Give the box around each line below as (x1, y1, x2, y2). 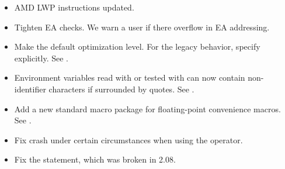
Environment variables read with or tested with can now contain (14, 71, 245, 84)
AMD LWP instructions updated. (14, 1, 134, 13)
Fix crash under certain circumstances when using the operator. (14, 133, 243, 146)
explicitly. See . (14, 51, 68, 64)
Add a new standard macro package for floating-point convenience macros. (14, 102, 281, 115)
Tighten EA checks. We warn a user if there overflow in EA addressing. (14, 20, 270, 33)
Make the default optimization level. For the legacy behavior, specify (14, 40, 260, 53)
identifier (14, 82, 46, 95)
